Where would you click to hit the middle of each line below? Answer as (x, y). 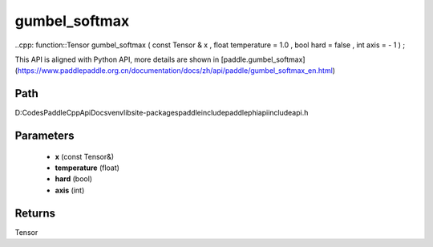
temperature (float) (87, 168)
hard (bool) (73, 179)
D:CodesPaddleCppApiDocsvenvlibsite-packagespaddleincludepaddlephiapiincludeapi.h (162, 113)
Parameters (45, 136)
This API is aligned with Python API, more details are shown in (117, 59)
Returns (35, 213)
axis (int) (70, 190)
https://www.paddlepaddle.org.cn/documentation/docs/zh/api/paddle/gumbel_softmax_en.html (175, 71)
